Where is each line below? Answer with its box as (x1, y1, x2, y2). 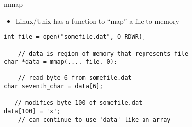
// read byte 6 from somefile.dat (18, 74, 132, 82)
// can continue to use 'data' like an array (18, 116, 171, 123)
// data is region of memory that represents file (18, 50, 189, 57)
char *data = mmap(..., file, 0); (4, 58, 118, 65)
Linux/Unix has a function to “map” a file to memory (15, 15, 179, 26)
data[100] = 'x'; (4, 108, 61, 115)
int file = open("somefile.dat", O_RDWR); (4, 33, 146, 41)
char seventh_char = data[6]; (4, 83, 103, 90)
